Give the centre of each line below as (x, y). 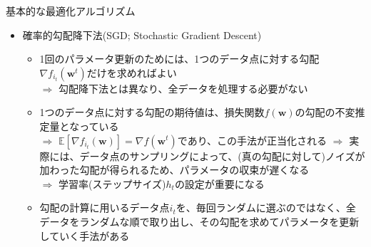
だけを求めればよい (132, 72)
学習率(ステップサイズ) (112, 183)
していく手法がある (85, 235)
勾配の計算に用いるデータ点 (105, 207)
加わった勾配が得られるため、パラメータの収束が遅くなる (174, 170)
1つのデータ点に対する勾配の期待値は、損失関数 (152, 112)
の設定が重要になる (219, 183)
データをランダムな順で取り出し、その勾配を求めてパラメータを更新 (199, 221)
